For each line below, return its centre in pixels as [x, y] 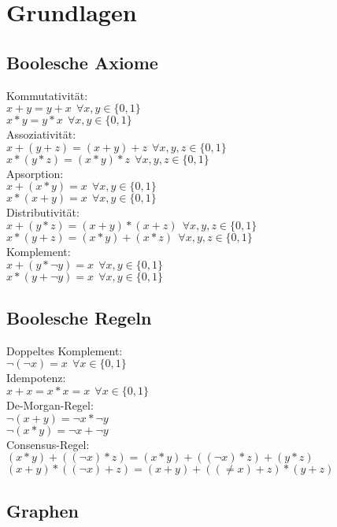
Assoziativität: [41, 134]
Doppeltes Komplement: [65, 350]
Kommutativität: [47, 95]
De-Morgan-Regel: [50, 405]
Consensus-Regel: [48, 444]
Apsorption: [35, 173]
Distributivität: [43, 212]
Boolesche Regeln [79, 317]
